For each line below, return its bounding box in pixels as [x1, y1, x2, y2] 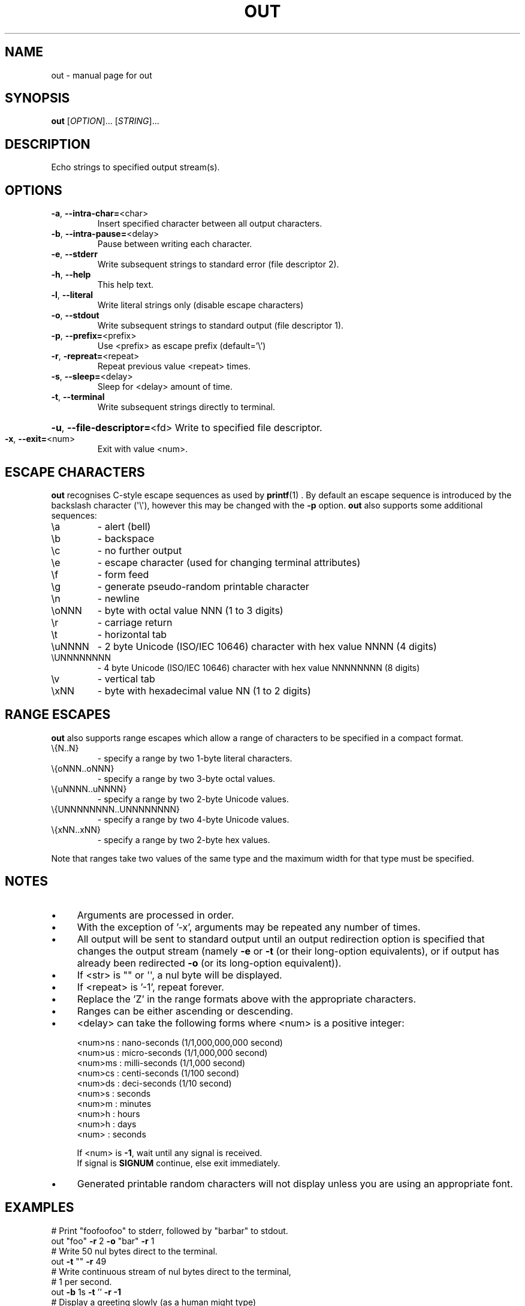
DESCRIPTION [5, 136, 90, 152]
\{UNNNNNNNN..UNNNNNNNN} [51, 804, 180, 814]
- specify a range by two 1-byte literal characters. [97, 753, 292, 763]
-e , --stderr [51, 249, 98, 260]
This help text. [97, 279, 153, 290]
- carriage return [97, 616, 173, 628]
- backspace [97, 532, 155, 544]
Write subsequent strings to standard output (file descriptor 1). [97, 320, 344, 331]
